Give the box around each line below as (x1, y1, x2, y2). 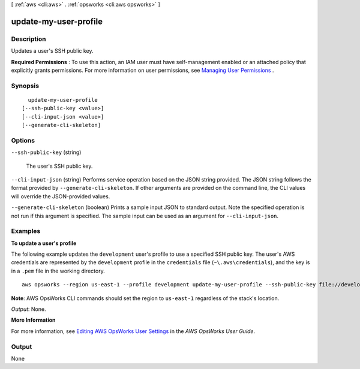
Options (11, 136, 35, 144)
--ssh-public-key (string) (11, 149, 82, 156)
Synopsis (11, 81, 39, 90)
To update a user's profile (11, 240, 77, 247)
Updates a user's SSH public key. (11, 47, 94, 55)
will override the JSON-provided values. (11, 192, 110, 200)
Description (11, 35, 46, 43)
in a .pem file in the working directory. (11, 267, 105, 274)
